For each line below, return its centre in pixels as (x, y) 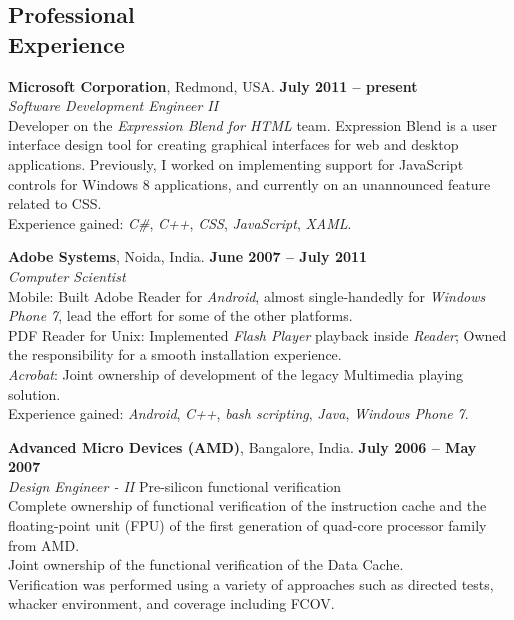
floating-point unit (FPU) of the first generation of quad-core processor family (247, 525)
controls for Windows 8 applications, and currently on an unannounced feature (249, 183)
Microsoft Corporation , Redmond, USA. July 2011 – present (213, 85)
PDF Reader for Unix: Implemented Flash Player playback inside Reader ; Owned (257, 334)
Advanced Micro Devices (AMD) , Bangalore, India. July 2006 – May (242, 446)
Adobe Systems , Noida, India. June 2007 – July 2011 (188, 256)
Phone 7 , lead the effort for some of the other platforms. (180, 315)
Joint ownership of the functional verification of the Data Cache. (206, 564)
